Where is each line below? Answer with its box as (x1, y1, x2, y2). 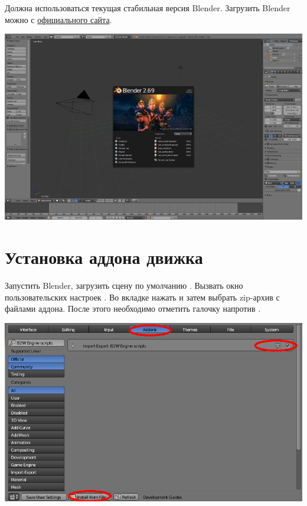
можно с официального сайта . (5, 13, 112, 25)
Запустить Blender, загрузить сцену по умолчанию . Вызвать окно (5, 279, 243, 291)
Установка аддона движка (5, 244, 203, 269)
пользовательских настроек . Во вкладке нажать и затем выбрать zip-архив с (5, 290, 280, 303)
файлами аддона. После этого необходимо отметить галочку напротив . (5, 302, 261, 315)
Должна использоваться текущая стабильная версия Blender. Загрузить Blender (5, 2, 290, 14)
